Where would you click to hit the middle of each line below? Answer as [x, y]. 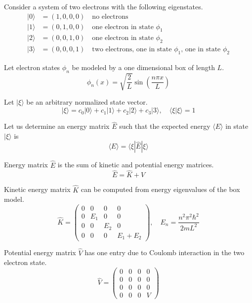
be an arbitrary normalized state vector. [87, 102]
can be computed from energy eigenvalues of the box [160, 189]
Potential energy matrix [40, 252]
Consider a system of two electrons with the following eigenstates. [104, 6]
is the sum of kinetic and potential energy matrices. [136, 165]
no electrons [110, 17]
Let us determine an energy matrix [57, 126]
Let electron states [32, 67]
